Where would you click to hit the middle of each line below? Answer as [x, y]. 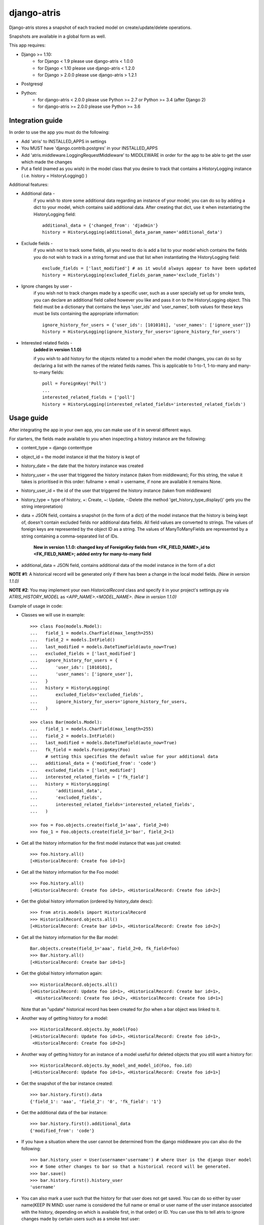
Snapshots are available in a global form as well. [57, 36]
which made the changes [47, 162]
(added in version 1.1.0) [57, 349]
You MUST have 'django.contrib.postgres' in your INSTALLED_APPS [89, 148]
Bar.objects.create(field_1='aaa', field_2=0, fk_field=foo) [105, 948]
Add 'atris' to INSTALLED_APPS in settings [64, 141]
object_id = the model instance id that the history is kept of [80, 457]
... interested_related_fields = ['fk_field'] [89, 777]
